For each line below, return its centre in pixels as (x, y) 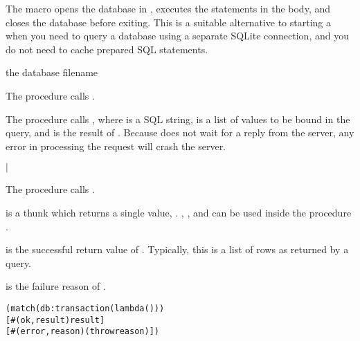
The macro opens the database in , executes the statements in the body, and (168, 8)
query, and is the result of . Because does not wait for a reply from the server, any (180, 132)
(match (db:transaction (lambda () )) (85, 308)
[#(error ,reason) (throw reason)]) (82, 332)
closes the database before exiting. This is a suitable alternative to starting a (169, 22)
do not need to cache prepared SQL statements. (107, 49)
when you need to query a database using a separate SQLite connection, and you (177, 36)
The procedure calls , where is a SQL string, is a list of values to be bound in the (178, 119)
